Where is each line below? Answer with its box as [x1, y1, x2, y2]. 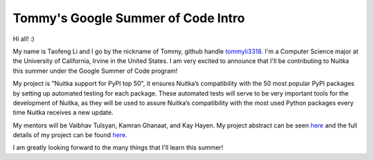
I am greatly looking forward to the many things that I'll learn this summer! [12, 143, 224, 152]
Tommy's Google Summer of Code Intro [12, 10, 245, 26]
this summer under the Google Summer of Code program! [12, 66, 178, 75]
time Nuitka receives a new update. [12, 108, 114, 117]
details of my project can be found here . [12, 131, 127, 139]
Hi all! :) [12, 35, 35, 43]
